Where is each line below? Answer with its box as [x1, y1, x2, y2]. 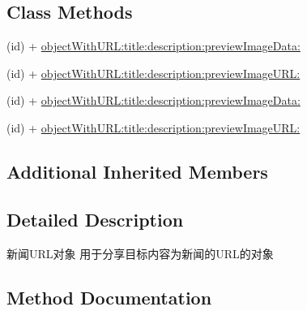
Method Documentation [6, 284, 212, 309]
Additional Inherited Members [6, 158, 268, 184]
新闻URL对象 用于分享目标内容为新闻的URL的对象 [6, 244, 274, 261]
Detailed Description [6, 206, 184, 231]
